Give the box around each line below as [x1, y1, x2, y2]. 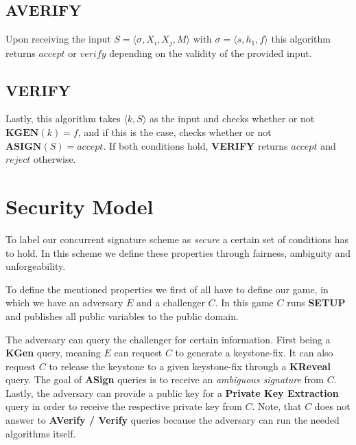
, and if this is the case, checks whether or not [78, 125, 272, 139]
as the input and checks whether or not [150, 111, 315, 126]
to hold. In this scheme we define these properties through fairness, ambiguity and [5, 245, 351, 260]
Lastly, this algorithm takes [5, 111, 121, 126]
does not [314, 399, 351, 413]
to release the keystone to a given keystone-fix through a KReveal [49, 358, 331, 373]
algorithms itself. [5, 426, 76, 440]
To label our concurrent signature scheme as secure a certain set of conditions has [5, 231, 349, 246]
